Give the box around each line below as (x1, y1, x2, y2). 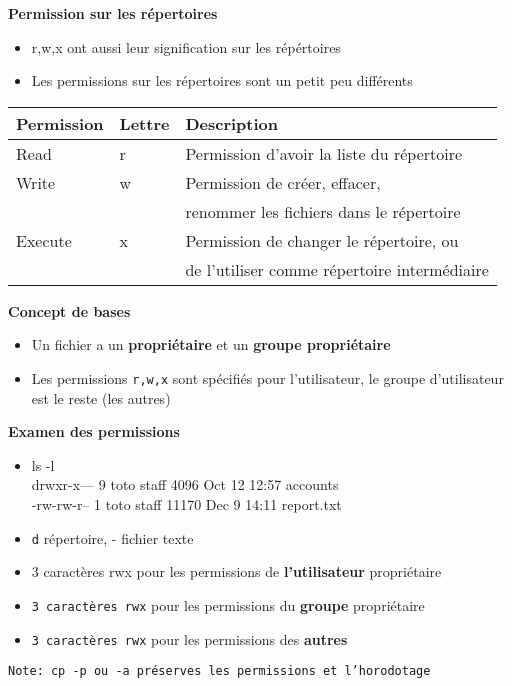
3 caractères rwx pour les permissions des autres (31, 628, 348, 649)
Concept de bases (8, 300, 131, 321)
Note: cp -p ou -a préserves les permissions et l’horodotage (8, 664, 431, 679)
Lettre (119, 111, 170, 135)
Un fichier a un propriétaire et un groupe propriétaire (31, 334, 391, 355)
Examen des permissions (8, 421, 180, 442)
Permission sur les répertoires (8, 3, 218, 23)
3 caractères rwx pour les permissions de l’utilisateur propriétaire (31, 561, 442, 582)
